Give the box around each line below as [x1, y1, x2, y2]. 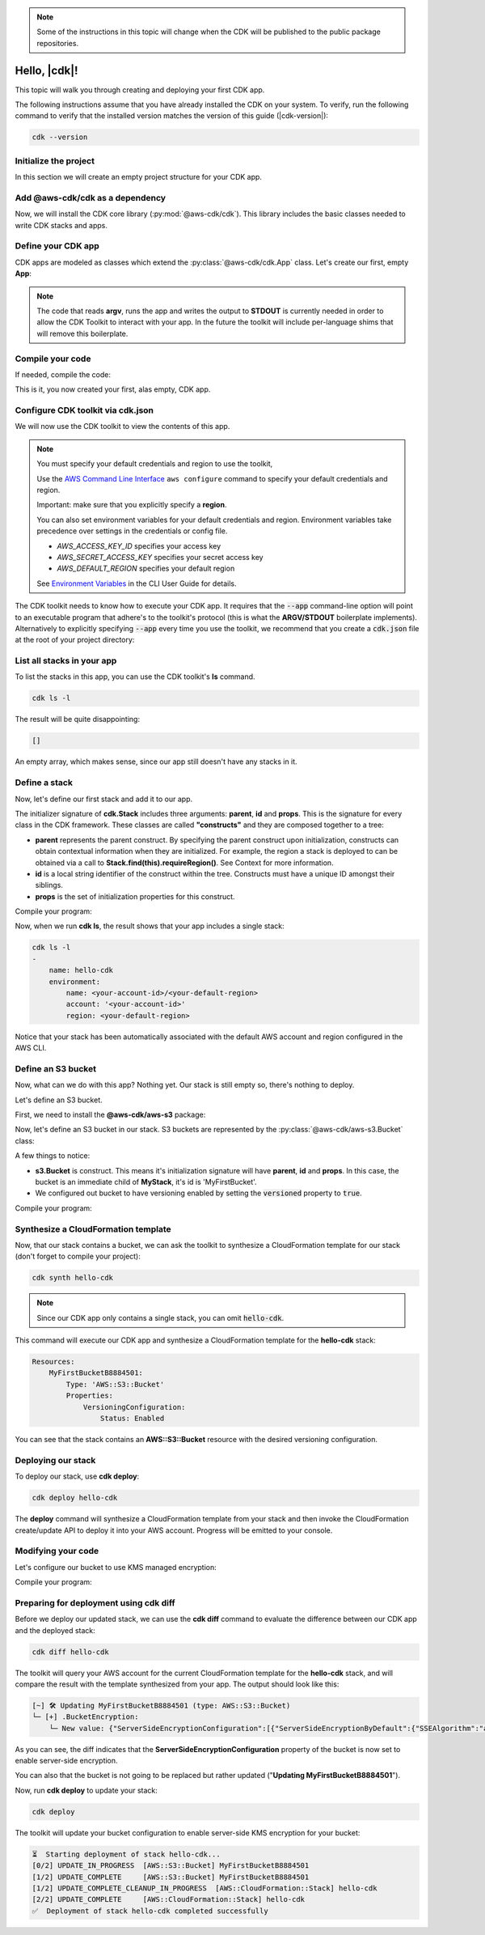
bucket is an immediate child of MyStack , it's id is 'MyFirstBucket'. [35, 1178, 258, 1187]
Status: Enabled [99, 1414, 165, 1424]
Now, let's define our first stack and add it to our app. [15, 794, 193, 804]
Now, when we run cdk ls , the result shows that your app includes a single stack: [15, 921, 285, 931]
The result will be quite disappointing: [15, 715, 141, 724]
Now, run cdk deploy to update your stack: [15, 1785, 158, 1795]
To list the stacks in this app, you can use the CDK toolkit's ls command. [15, 672, 255, 681]
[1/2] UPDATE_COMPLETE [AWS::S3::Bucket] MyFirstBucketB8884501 [32, 1872, 310, 1882]
